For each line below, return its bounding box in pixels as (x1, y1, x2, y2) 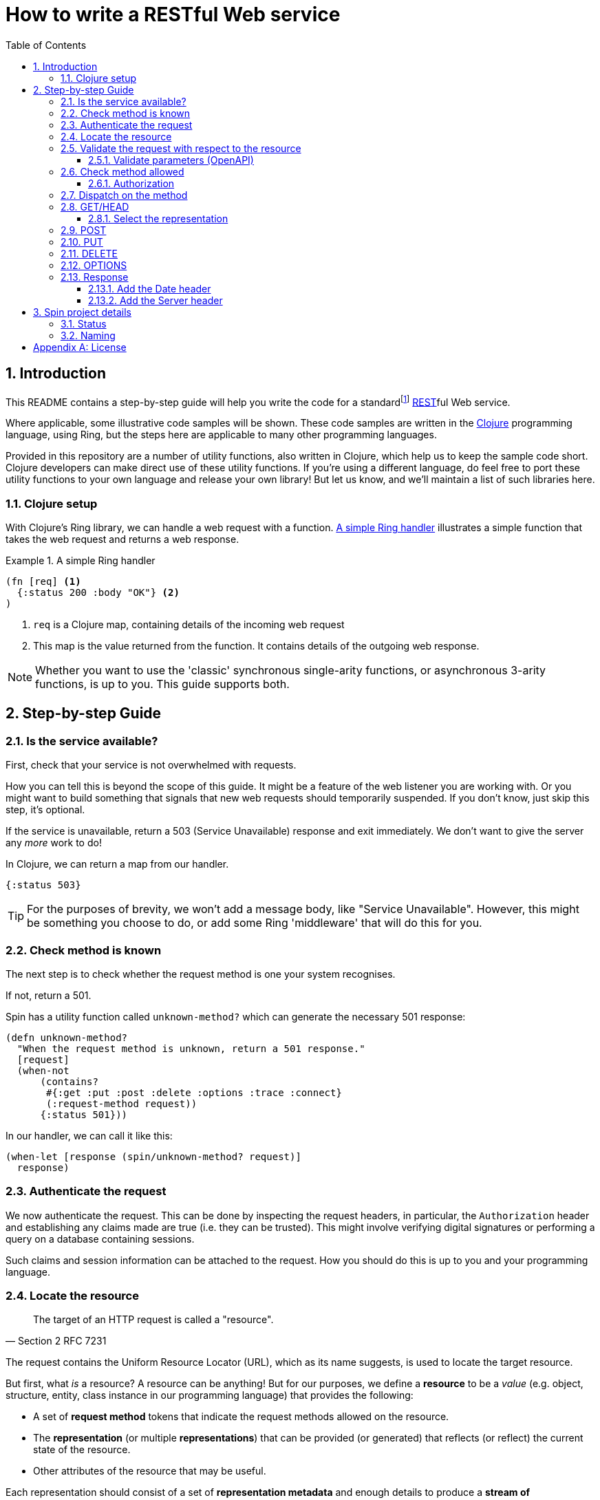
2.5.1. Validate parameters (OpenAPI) (88, 153, 254, 166)
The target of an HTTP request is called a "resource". (33, 1314, 274, 1326)
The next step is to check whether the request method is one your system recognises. (6, 967, 396, 980)
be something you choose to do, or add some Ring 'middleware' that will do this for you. (27, 916, 482, 930)
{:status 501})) (40, 1108, 128, 1120)
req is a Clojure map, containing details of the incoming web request (33, 619, 345, 630)
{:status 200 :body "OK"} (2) (17, 587, 180, 598)
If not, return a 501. (6, 989, 92, 1001)
